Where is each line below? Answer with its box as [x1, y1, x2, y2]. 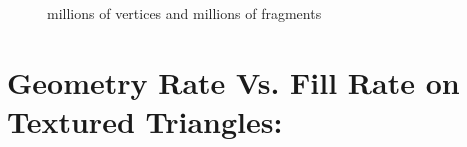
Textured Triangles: [7, 100, 283, 141]
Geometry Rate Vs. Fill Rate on [7, 61, 460, 102]
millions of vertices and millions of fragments [47, 3, 322, 23]
